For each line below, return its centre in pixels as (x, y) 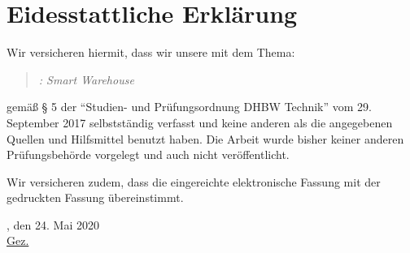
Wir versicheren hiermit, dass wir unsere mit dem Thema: (151, 52)
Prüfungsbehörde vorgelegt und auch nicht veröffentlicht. (148, 154)
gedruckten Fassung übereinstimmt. (95, 197)
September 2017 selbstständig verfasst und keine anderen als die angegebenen (200, 122)
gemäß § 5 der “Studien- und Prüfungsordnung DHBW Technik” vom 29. (189, 107)
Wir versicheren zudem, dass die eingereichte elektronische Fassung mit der (194, 181)
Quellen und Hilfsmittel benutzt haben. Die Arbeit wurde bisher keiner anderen (205, 138)
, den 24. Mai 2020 (53, 224)
